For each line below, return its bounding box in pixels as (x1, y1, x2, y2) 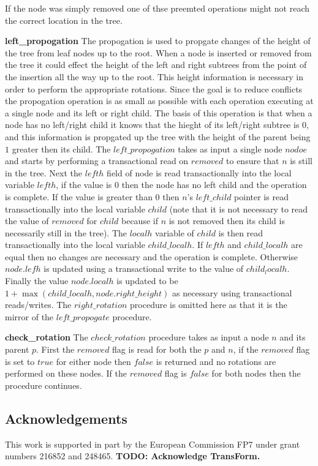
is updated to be (116, 274, 178, 287)
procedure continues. (5, 378, 82, 391)
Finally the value (5, 274, 69, 287)
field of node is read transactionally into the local (107, 166, 292, 179)
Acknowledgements (5, 408, 127, 427)
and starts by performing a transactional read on (5, 154, 189, 167)
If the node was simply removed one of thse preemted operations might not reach (5, 2, 310, 14)
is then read (218, 226, 263, 239)
